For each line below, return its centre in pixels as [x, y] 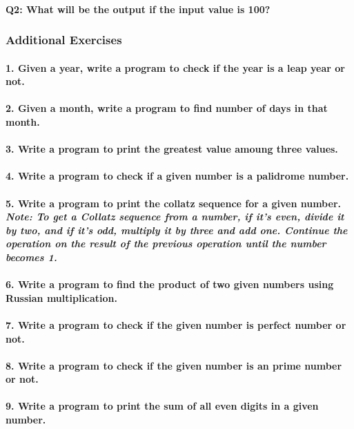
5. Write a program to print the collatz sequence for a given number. [173, 203]
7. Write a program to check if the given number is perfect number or [176, 324]
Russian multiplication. [62, 297]
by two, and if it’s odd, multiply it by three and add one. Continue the [177, 230]
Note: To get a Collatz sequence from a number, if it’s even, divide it [175, 217]
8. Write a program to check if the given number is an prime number [174, 365]
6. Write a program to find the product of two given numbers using [170, 284]
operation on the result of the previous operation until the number [166, 244]
